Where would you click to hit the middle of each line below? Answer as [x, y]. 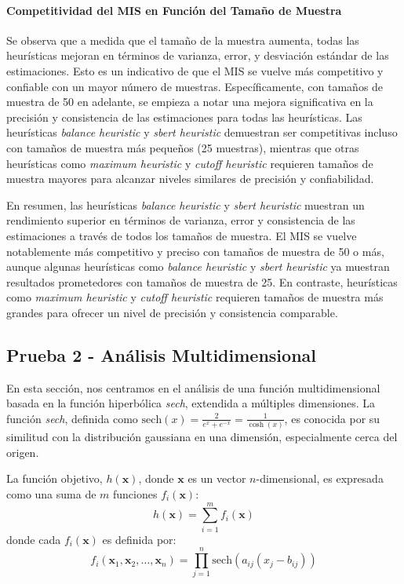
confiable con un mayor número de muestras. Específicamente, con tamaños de [195, 86]
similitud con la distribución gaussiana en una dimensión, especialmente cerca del [202, 437]
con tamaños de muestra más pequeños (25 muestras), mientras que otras [183, 147]
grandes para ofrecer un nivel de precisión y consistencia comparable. [172, 312]
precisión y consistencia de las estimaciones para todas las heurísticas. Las [184, 117]
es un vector [217, 478]
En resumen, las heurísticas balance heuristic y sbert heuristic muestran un [186, 204]
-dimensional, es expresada [320, 478]
